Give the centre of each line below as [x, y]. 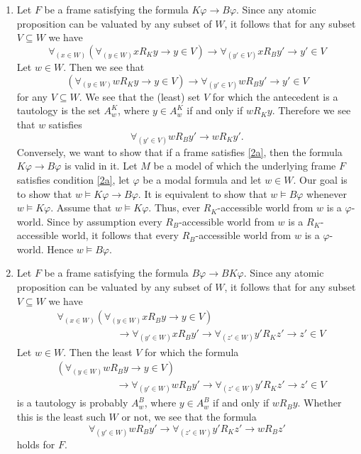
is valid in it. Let [101, 166]
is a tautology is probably [72, 403]
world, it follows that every [120, 235]
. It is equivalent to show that [202, 193]
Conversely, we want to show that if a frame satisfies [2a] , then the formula [179, 151]
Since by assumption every [105, 221]
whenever [327, 193]
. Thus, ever [174, 207]
